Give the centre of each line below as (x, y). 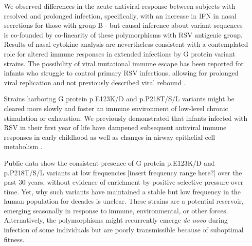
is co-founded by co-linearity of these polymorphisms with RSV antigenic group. (123, 34)
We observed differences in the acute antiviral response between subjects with (120, 6)
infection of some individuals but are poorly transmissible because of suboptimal (124, 230)
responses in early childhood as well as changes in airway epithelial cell (109, 137)
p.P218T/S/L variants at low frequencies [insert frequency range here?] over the (123, 172)
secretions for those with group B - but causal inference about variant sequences (123, 25)
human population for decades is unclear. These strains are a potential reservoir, (124, 201)
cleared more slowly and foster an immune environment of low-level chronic (116, 108)
